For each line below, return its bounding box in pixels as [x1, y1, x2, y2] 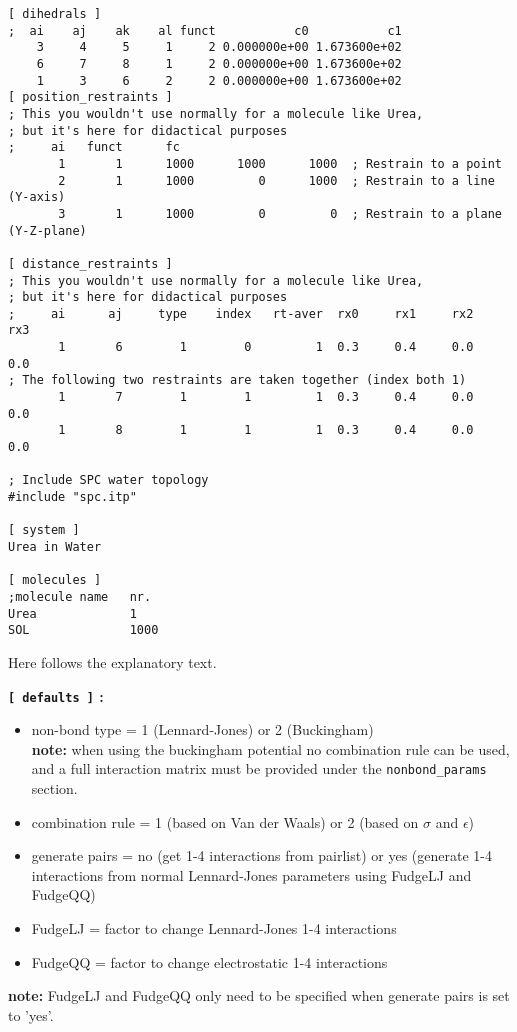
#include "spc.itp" [8, 490, 137, 505]
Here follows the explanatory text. [8, 651, 217, 672]
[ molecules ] [8, 573, 102, 588]
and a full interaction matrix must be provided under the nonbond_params [31, 758, 487, 779]
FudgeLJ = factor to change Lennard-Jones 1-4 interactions [31, 918, 397, 938]
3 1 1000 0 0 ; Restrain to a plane [58, 206, 502, 221]
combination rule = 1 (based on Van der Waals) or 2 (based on [31, 811, 419, 832]
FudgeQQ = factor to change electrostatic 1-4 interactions [31, 951, 388, 972]
